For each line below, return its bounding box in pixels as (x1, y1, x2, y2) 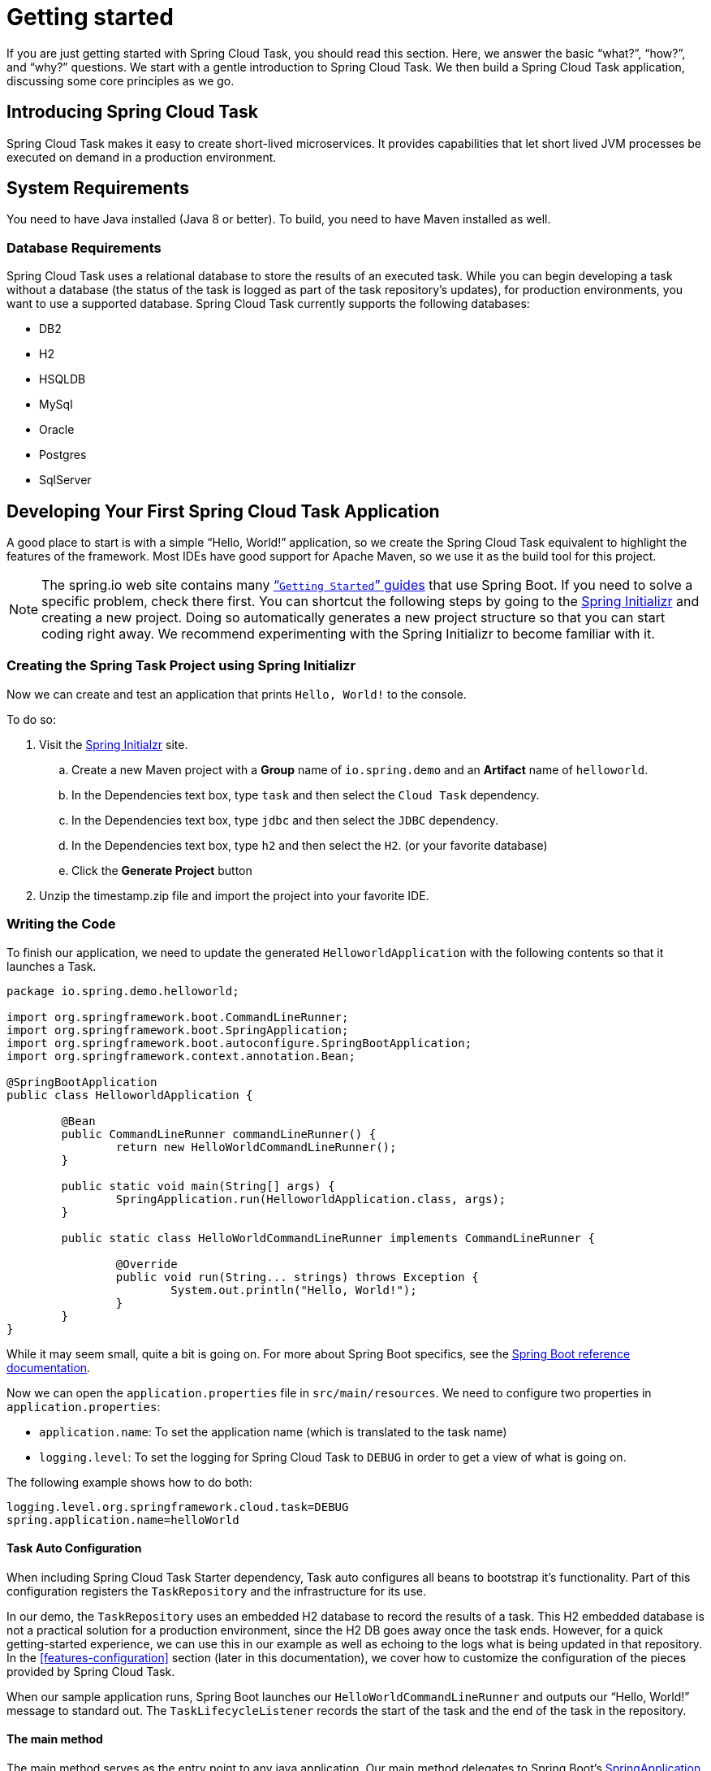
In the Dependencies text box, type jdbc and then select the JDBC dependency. (71, 812, 498, 827)
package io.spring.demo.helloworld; (6, 984, 239, 998)
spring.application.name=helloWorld (6, 1513, 239, 1526)
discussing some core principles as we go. (6, 73, 235, 88)
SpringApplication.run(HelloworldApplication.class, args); (115, 1192, 506, 1206)
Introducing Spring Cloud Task (6, 102, 258, 123)
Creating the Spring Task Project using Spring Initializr (6, 657, 356, 674)
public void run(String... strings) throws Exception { (115, 1270, 479, 1284)
